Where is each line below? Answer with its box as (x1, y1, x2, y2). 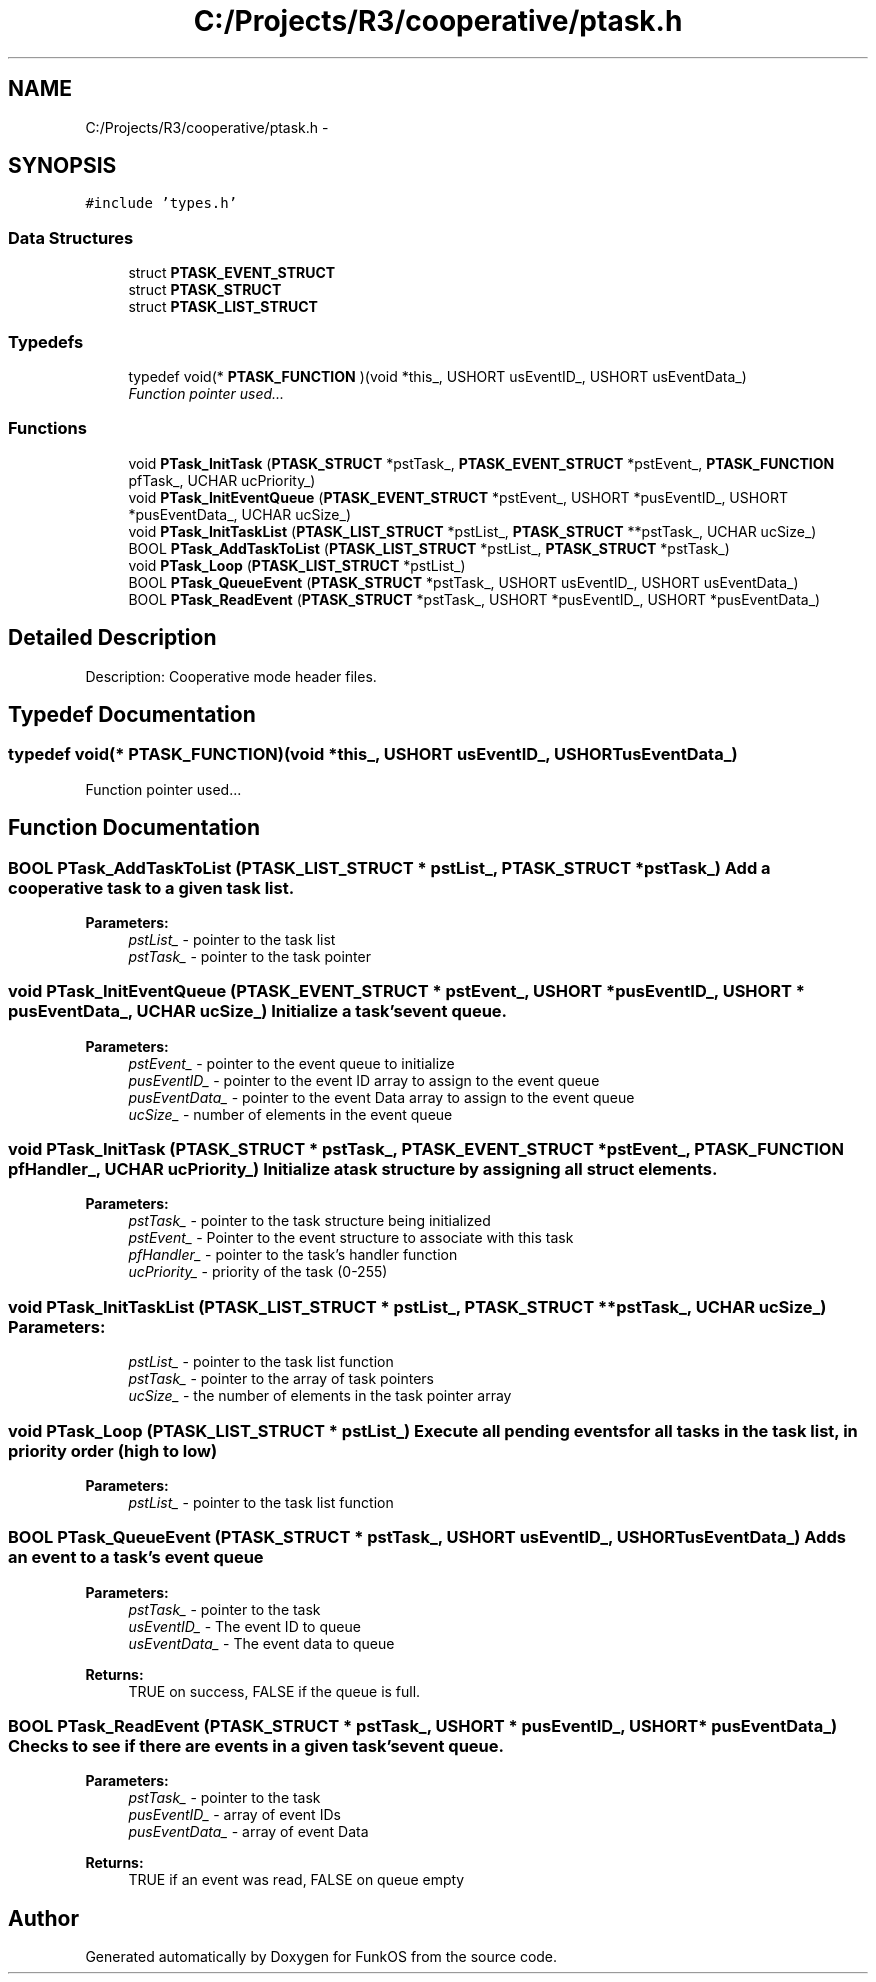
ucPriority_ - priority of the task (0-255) (128, 1263, 388, 1281)
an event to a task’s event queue (8, 1547, 264, 1568)
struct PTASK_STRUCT (128, 281, 282, 299)
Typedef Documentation (8, 701, 256, 727)
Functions (8, 418, 87, 439)
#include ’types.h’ (85, 195, 238, 212)
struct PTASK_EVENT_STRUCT (128, 264, 336, 282)
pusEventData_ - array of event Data (128, 1823, 369, 1841)
